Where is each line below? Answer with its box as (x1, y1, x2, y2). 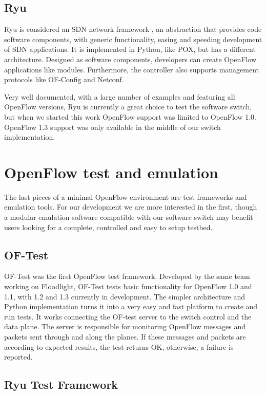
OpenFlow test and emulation (4, 161, 219, 182)
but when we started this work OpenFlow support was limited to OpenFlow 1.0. (4, 111, 256, 122)
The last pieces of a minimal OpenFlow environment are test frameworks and (4, 191, 247, 202)
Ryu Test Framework (4, 377, 118, 392)
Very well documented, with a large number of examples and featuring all (4, 91, 235, 102)
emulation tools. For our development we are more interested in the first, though (4, 201, 257, 212)
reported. (4, 351, 33, 362)
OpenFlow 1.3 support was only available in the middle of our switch (4, 121, 221, 132)
